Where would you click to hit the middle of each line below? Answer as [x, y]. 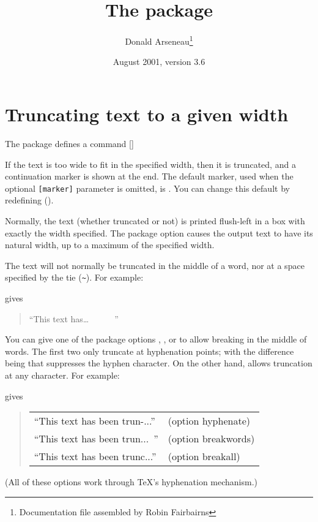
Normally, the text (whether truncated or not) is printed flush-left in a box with [155, 220]
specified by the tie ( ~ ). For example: [74, 277]
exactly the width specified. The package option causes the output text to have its [159, 233]
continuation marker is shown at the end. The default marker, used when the [149, 176]
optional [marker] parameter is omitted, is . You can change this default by [147, 188]
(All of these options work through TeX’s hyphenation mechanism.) [131, 482]
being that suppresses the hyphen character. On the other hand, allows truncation [159, 363]
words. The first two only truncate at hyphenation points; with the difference [150, 351]
